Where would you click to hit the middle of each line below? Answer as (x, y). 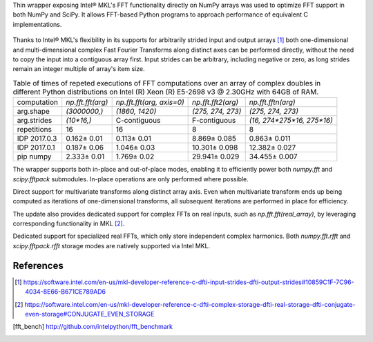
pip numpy (34, 157)
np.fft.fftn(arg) (272, 102)
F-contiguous (214, 121)
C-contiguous (138, 121)
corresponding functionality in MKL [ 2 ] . (69, 223)
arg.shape (33, 112)
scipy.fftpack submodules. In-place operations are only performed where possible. (131, 179)
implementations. (37, 24)
